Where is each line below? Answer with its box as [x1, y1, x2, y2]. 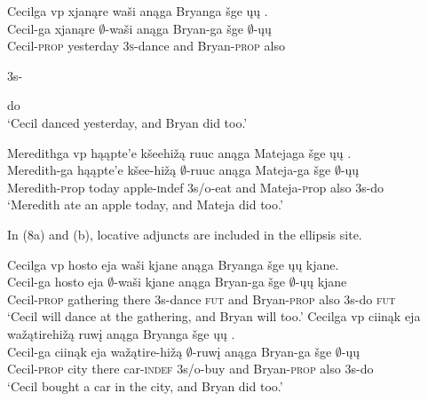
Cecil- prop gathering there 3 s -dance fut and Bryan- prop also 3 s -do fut [7, 289, 396, 308]
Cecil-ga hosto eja [7, 272, 104, 291]
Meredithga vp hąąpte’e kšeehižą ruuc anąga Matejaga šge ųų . [7, 143, 352, 161]
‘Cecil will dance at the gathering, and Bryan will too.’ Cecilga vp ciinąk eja [7, 307, 421, 326]
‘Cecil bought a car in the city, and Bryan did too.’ [7, 376, 283, 395]
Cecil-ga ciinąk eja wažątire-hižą [7, 342, 183, 360]
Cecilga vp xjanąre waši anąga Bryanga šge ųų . [7, 2, 268, 20]
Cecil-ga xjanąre [7, 19, 95, 37]
